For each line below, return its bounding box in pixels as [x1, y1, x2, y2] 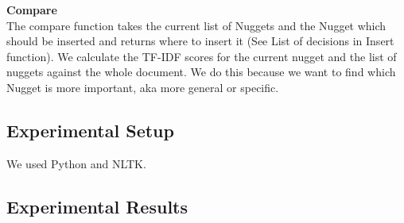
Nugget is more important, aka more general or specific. [6, 79, 279, 95]
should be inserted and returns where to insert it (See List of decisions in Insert [6, 33, 394, 49]
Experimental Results [6, 194, 188, 218]
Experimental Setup [6, 117, 174, 142]
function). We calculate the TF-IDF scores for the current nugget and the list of [6, 48, 397, 64]
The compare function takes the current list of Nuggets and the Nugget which [6, 17, 387, 33]
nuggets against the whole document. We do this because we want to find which [6, 63, 396, 80]
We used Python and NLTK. [6, 155, 146, 171]
